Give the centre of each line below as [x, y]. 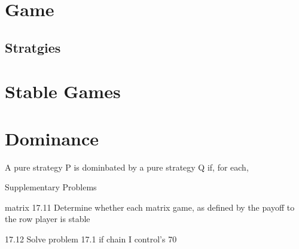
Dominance [52, 138]
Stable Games [63, 91]
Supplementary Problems [51, 187]
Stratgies [33, 47]
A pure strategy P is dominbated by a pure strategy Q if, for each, [127, 167]
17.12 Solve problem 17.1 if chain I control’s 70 [91, 239]
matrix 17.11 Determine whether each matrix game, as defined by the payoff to [150, 207]
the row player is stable [48, 219]
